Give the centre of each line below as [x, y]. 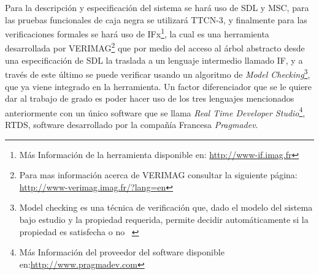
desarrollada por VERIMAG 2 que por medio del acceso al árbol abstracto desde [155, 47]
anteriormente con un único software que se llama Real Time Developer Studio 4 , [155, 111]
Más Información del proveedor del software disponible [122, 252]
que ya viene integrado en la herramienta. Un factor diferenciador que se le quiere [159, 86]
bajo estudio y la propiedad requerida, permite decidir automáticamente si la [164, 219]
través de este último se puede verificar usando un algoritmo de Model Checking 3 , [158, 73]
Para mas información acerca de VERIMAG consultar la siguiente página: [158, 175]
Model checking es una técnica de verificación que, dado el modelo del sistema [166, 207]
